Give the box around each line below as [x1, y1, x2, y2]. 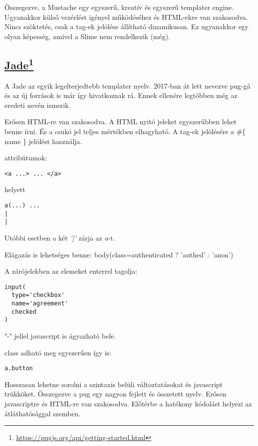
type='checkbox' [11, 292, 65, 299]
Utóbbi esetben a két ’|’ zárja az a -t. [4, 232, 115, 243]
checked [11, 308, 37, 315]
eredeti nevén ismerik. [4, 99, 71, 110]
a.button [4, 365, 33, 372]
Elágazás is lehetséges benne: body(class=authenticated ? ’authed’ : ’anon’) [4, 249, 233, 259]
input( [4, 283, 26, 291]
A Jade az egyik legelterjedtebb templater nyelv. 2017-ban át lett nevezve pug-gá [4, 80, 251, 91]
